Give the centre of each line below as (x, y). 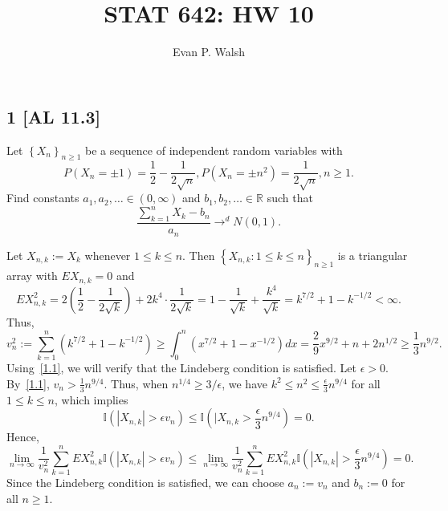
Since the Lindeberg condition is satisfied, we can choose (145, 482)
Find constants (43, 198)
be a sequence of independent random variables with (214, 150)
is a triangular (373, 255)
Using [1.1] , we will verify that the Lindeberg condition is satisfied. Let (181, 368)
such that (290, 198)
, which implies (92, 399)
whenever (108, 255)
